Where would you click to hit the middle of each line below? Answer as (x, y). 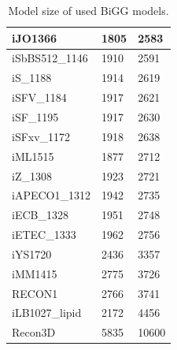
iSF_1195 (35, 116)
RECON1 (35, 293)
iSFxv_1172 (41, 136)
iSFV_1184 (39, 97)
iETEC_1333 (44, 235)
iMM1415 (35, 273)
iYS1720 (32, 253)
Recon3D (34, 332)
